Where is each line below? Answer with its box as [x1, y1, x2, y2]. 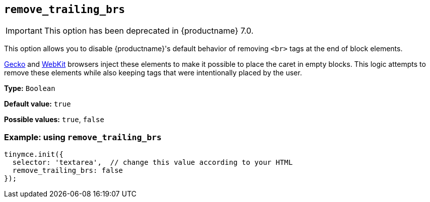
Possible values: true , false [4, 115, 104, 124]
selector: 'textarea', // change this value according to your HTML [12, 158, 293, 167]
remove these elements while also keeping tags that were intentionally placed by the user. [4, 68, 302, 77]
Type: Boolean [4, 84, 55, 93]
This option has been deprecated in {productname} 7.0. [44, 26, 254, 36]
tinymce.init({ [4, 150, 64, 159]
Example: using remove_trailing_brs [4, 132, 162, 142]
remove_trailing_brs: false [12, 166, 123, 175]
